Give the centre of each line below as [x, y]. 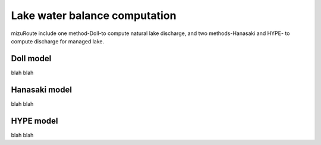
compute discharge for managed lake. [57, 41]
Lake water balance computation [94, 15]
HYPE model [34, 121]
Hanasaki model [42, 89]
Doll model [31, 59]
